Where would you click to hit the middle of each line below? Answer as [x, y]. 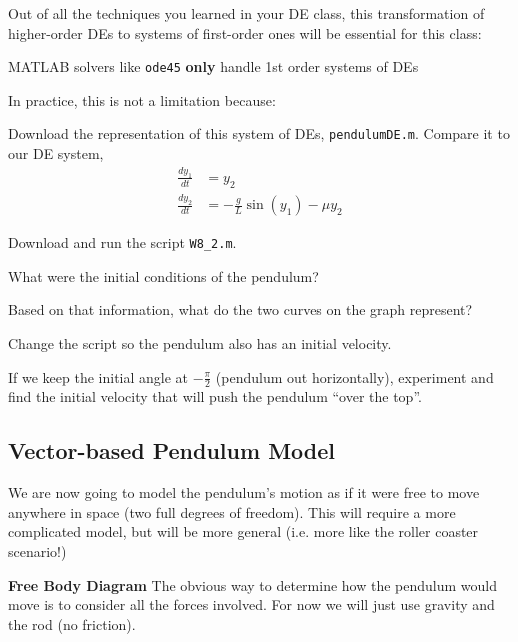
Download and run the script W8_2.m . [122, 242]
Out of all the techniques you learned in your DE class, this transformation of [246, 13]
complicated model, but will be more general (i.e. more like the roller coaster [243, 531]
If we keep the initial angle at [98, 376]
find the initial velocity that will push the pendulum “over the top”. [215, 396]
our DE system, [56, 153]
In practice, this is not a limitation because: [142, 99]
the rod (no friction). [72, 623]
